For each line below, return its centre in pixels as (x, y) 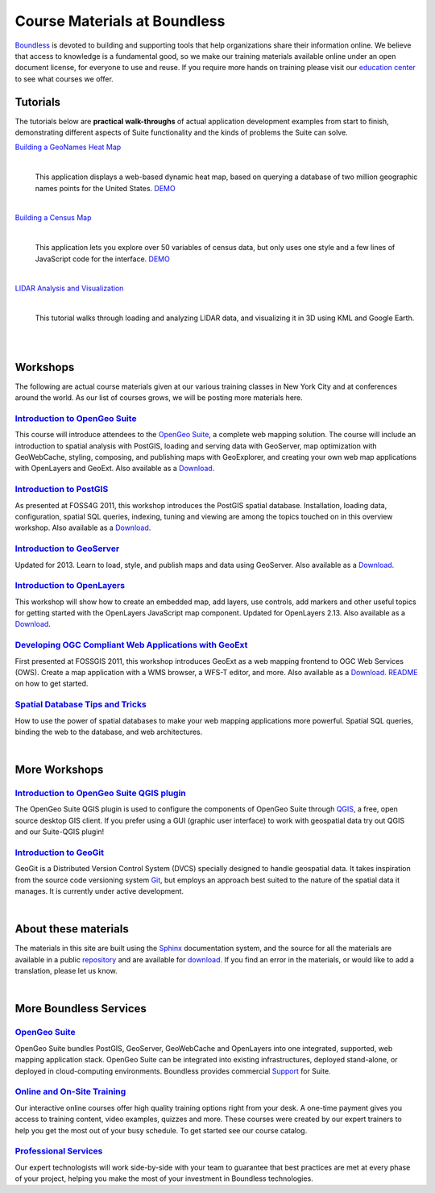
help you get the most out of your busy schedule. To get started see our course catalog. (161, 1130)
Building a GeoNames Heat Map (68, 147)
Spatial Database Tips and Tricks (81, 704)
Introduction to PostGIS (62, 490)
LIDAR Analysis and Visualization (69, 288)
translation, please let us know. (66, 971)
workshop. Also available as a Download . (83, 528)
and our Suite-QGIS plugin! (60, 832)
